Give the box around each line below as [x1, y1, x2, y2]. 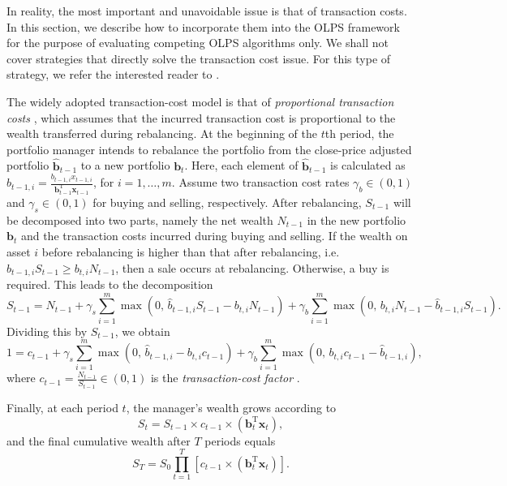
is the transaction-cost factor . [150, 369, 300, 386]
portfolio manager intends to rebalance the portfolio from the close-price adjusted [6, 140, 412, 157]
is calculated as [330, 157, 406, 174]
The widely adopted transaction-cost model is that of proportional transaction [6, 92, 394, 110]
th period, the [324, 125, 394, 142]
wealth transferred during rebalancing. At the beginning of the [6, 125, 317, 142]
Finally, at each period [6, 398, 118, 415]
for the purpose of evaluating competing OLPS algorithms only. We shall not [6, 34, 389, 51]
